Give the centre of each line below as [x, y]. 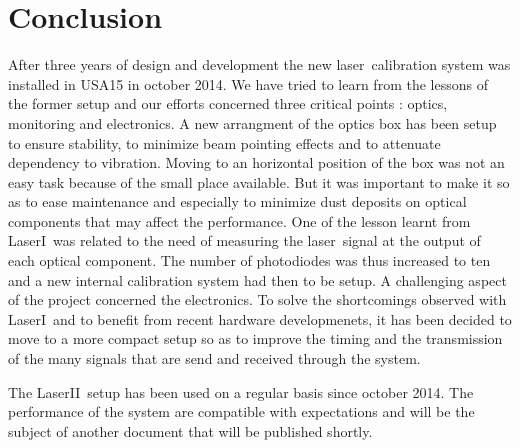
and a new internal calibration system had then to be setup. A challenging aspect [257, 279]
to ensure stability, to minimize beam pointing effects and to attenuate [224, 142]
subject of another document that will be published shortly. [190, 430]
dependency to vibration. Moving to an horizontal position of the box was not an [256, 162]
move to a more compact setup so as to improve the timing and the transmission [255, 338]
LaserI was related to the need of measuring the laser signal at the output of [244, 240]
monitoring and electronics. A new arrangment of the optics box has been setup [252, 122]
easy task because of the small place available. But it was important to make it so [259, 181]
